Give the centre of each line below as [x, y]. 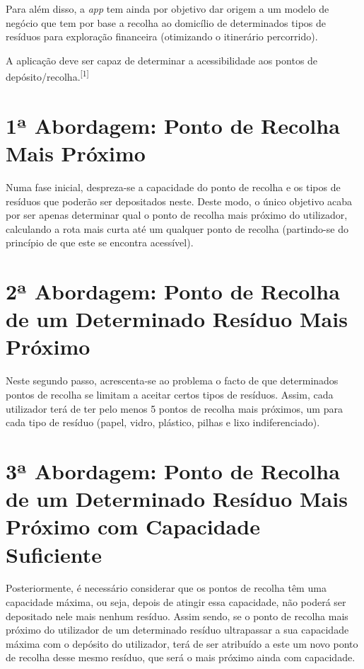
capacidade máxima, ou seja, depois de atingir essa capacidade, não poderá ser [176, 602]
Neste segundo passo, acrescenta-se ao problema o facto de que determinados [172, 381]
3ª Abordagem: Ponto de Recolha [173, 470]
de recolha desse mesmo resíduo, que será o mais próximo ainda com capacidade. [181, 657]
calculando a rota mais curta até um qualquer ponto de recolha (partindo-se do [177, 228]
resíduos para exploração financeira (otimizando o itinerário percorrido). [162, 36]
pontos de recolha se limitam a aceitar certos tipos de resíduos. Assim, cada [170, 394]
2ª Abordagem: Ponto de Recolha [173, 291]
